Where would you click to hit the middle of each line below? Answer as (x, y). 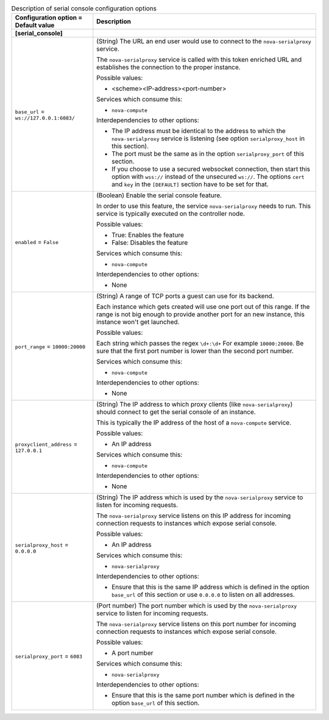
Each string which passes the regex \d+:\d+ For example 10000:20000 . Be (200, 344)
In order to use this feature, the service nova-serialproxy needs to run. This (204, 206)
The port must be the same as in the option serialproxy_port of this (208, 154)
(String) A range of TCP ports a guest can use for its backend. (185, 296)
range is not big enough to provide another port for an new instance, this (200, 314)
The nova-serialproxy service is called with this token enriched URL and (199, 60)
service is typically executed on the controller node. (171, 214)
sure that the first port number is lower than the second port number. (195, 351)
